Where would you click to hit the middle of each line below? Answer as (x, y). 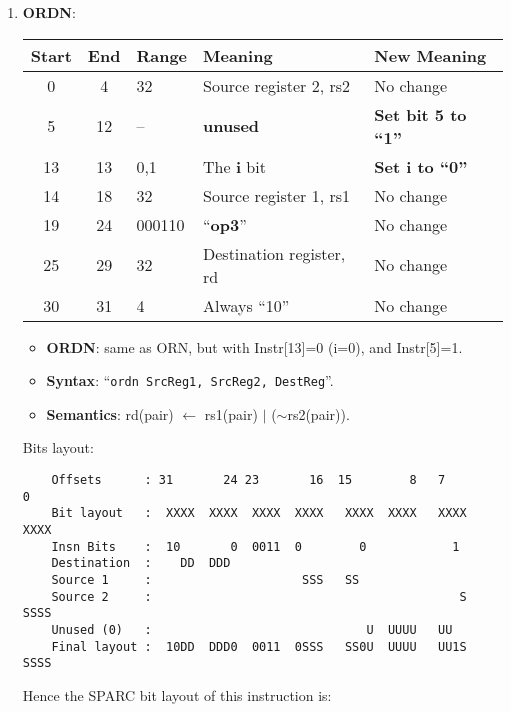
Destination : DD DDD (141, 563)
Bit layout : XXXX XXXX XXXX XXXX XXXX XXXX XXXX (259, 513)
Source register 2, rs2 (277, 85)
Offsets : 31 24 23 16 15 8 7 (248, 480)
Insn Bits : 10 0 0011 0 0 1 (255, 546)
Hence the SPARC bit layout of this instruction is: (177, 694)
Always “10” (246, 305)
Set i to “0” (421, 166)
